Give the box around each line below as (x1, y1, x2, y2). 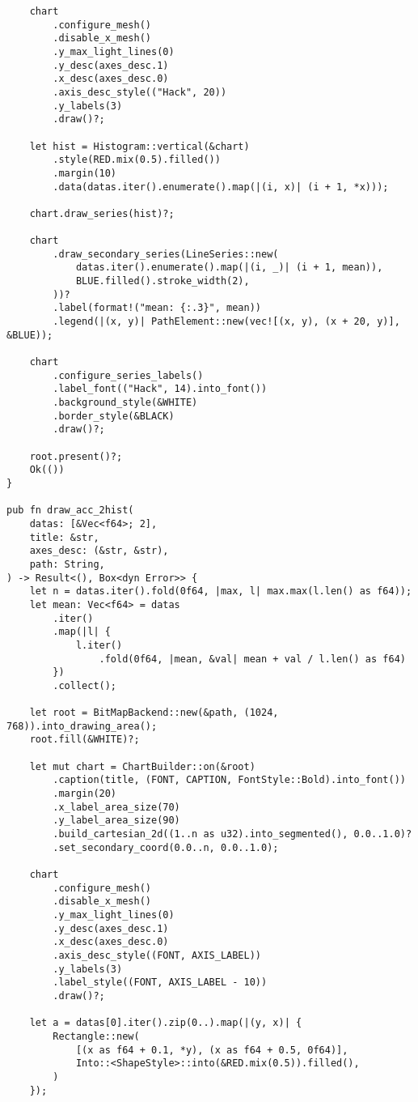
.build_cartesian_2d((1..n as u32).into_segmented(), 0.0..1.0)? (53, 828, 412, 840)
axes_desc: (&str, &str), (29, 545, 169, 557)
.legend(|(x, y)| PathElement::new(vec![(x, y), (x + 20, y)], (53, 316, 400, 328)
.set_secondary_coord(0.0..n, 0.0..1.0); (53, 841, 279, 853)
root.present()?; (29, 450, 123, 462)
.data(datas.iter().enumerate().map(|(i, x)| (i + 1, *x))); (53, 181, 389, 193)
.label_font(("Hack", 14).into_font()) (53, 383, 268, 395)
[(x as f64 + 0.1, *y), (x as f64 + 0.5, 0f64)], (75, 1044, 348, 1056)
